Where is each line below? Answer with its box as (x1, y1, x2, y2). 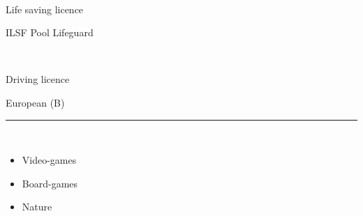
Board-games (22, 176, 78, 190)
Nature (22, 199, 52, 214)
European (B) (6, 95, 65, 109)
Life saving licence (6, 1, 84, 16)
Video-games (22, 153, 77, 167)
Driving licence (6, 72, 70, 86)
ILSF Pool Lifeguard (6, 25, 94, 40)
